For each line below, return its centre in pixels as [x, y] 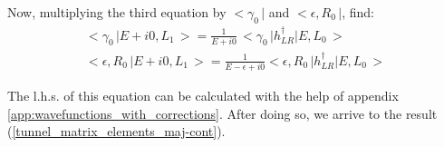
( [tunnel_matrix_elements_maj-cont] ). [116, 131]
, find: [358, 12]
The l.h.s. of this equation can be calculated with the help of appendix [203, 96]
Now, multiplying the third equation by [117, 12]
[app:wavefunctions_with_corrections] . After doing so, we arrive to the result [222, 113]
